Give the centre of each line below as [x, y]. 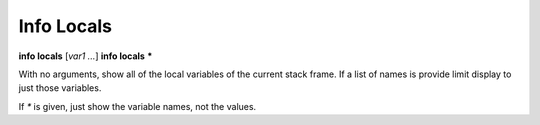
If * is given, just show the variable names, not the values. [137, 106]
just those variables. [60, 88]
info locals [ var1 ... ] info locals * [85, 56]
